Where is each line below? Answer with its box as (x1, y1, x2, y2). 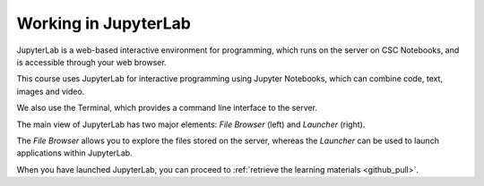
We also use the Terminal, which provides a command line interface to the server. (16, 103, 318, 114)
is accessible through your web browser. (16, 56, 167, 67)
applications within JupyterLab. (16, 148, 134, 158)
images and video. (16, 86, 85, 97)
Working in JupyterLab (16, 13, 192, 33)
